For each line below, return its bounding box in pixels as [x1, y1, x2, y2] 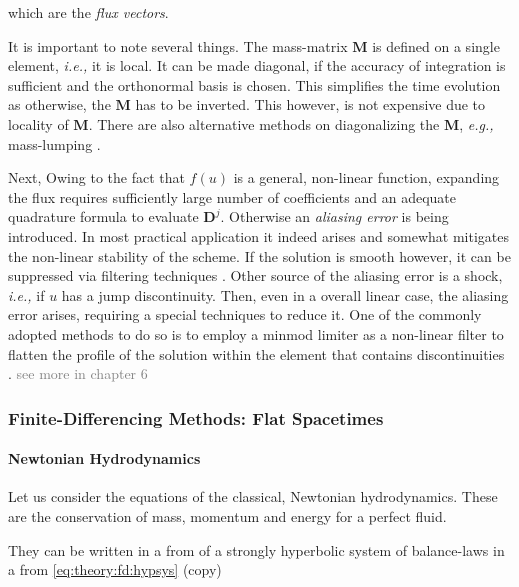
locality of [8, 113, 69, 134]
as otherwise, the [8, 94, 111, 115]
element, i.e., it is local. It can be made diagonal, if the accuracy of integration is [8, 55, 506, 76]
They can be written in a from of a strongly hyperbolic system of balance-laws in [8, 539, 505, 560]
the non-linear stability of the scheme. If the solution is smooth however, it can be [8, 245, 511, 266]
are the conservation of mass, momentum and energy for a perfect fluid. [8, 505, 447, 526]
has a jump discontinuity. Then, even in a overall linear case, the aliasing [61, 284, 509, 305]
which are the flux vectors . [8, 2, 169, 22]
